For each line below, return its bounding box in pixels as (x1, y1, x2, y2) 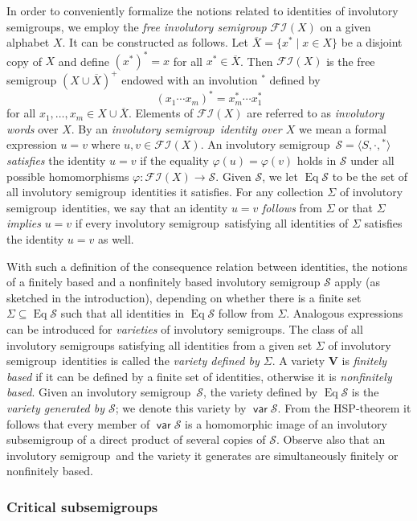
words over (6, 120, 59, 137)
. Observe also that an (276, 431, 386, 448)
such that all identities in (60, 305, 185, 322)
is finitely (341, 352, 387, 369)
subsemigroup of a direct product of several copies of (6, 431, 266, 448)
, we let (262, 167, 298, 184)
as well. (97, 231, 134, 248)
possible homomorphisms (6, 167, 129, 184)
